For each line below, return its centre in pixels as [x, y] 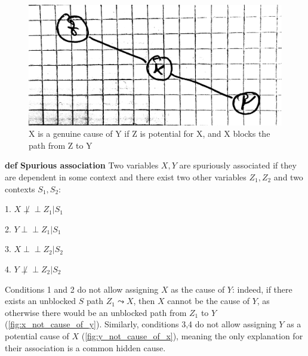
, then [144, 301]
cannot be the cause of [209, 301]
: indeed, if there [262, 289]
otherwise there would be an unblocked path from [96, 312]
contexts [20, 188]
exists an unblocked [41, 301]
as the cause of [198, 289]
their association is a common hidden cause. [85, 347]
